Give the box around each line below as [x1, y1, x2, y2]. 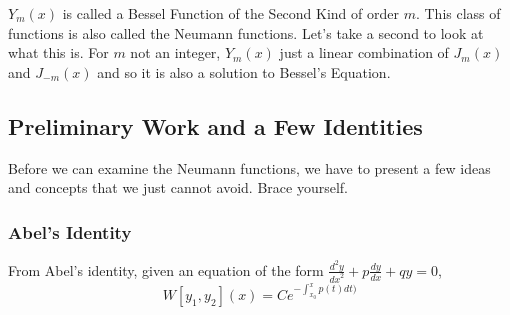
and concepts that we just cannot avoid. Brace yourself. [8, 177, 348, 198]
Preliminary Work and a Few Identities [8, 110, 423, 141]
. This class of [415, 3, 501, 23]
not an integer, [130, 42, 221, 63]
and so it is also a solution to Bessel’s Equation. [97, 61, 391, 82]
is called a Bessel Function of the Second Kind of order [62, 3, 399, 23]
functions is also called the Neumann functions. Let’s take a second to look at [8, 22, 484, 43]
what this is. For [8, 42, 109, 63]
